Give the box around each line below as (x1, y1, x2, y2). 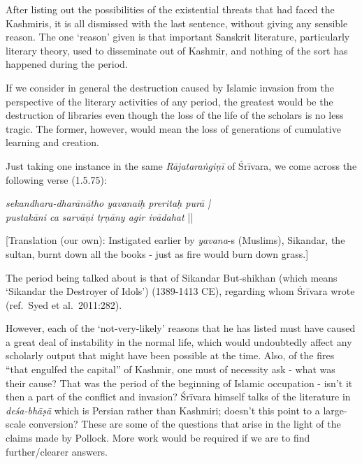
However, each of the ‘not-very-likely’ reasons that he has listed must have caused (6, 321, 356, 335)
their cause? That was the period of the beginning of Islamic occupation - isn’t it (6, 375, 353, 390)
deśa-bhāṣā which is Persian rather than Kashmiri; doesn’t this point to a (6, 403, 320, 417)
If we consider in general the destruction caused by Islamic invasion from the (6, 80, 334, 94)
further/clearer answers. (6, 444, 108, 458)
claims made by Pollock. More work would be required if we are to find (6, 430, 310, 445)
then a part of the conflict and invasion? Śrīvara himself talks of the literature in (6, 389, 351, 404)
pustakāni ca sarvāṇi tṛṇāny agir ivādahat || (6, 209, 194, 224)
